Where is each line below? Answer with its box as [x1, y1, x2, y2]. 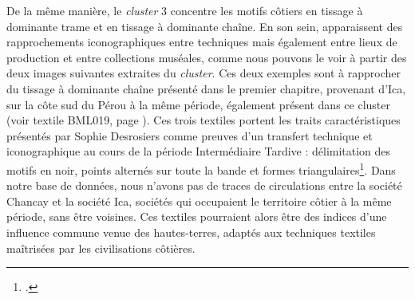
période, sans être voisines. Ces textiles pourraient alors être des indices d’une [6, 208, 387, 225]
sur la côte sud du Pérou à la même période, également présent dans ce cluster [6, 96, 390, 112]
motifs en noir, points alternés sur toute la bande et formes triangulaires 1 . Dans [6, 159, 396, 178]
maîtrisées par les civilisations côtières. [6, 239, 196, 256]
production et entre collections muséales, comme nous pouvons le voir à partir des [6, 49, 407, 65]
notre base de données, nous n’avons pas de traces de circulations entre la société [6, 177, 402, 194]
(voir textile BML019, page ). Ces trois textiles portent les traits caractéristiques [6, 112, 401, 128]
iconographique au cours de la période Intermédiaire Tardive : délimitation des [6, 143, 391, 159]
